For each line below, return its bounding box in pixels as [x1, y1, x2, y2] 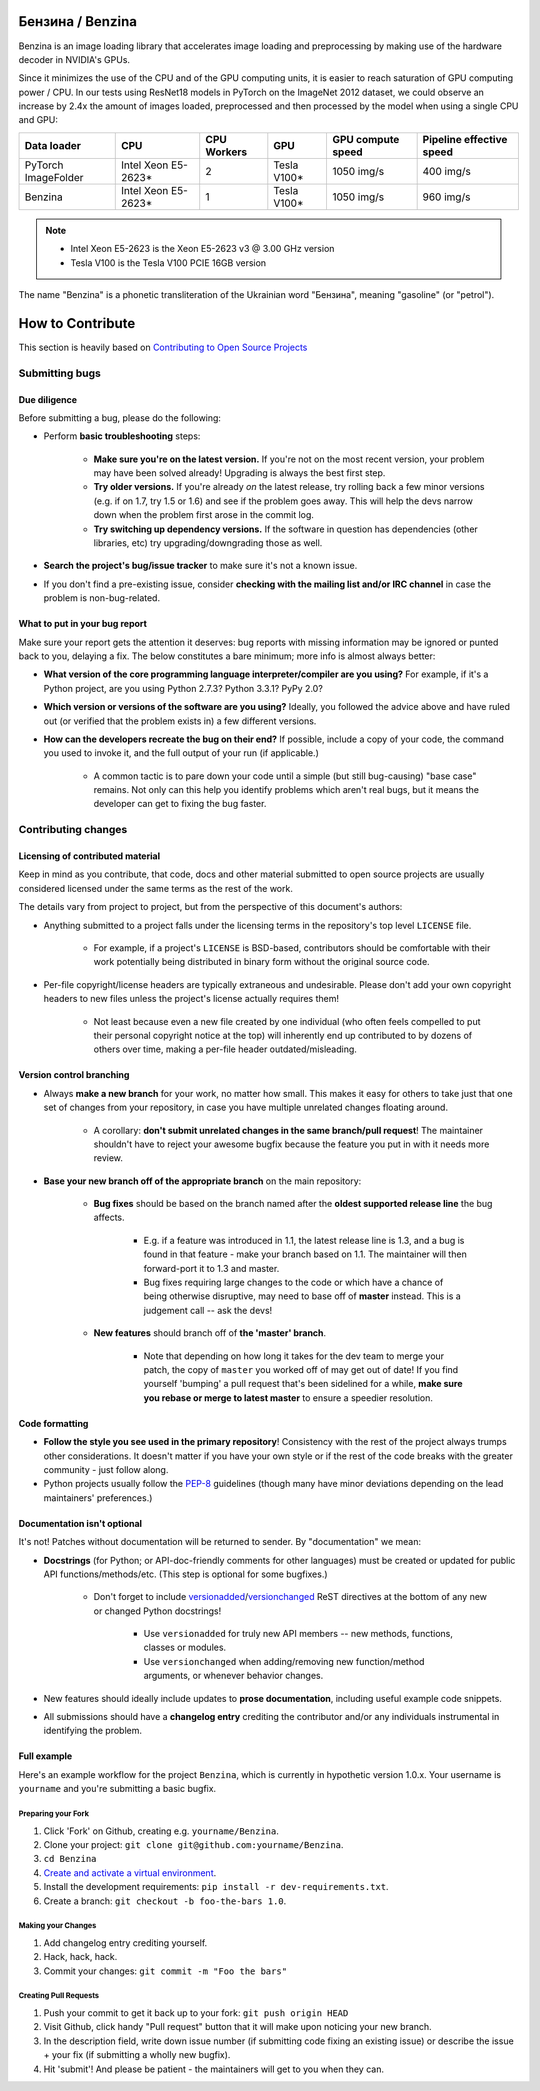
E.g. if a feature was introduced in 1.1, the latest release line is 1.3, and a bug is [143, 1234, 465, 1246]
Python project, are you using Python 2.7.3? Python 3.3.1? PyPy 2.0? [43, 682, 324, 694]
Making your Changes [18, 1921, 97, 1931]
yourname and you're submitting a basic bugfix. [18, 1783, 217, 1795]
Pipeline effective [422, 132, 508, 146]
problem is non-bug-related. [43, 592, 160, 604]
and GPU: [18, 114, 59, 126]
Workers [205, 145, 248, 159]
